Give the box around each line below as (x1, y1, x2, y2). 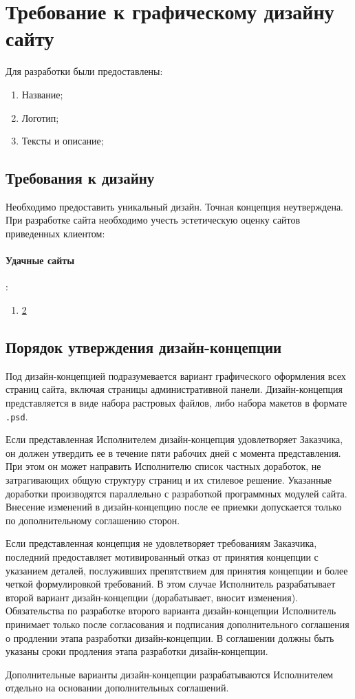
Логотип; (21, 110, 59, 125)
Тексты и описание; (21, 133, 104, 148)
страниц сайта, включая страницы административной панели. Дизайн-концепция (6, 382, 343, 396)
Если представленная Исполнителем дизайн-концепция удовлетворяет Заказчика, (6, 432, 343, 447)
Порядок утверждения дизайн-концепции (6, 336, 282, 358)
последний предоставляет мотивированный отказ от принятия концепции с (6, 550, 319, 564)
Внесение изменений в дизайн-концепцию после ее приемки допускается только (6, 499, 342, 514)
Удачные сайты (6, 253, 75, 268)
